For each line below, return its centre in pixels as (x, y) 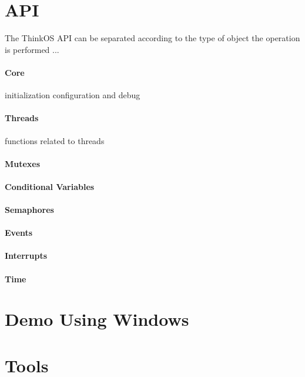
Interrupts (26, 256)
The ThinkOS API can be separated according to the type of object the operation (152, 38)
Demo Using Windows (97, 319)
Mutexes (23, 163)
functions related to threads (55, 140)
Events (19, 233)
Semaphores (29, 210)
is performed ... (32, 49)
